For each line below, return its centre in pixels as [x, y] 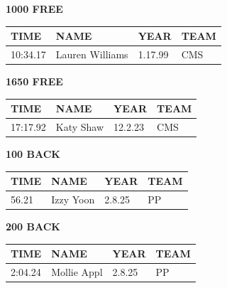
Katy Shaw [80, 126]
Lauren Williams [92, 54]
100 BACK [33, 154]
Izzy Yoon [73, 199]
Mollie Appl [77, 272]
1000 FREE [34, 9]
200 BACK [33, 226]
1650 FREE [34, 81]
